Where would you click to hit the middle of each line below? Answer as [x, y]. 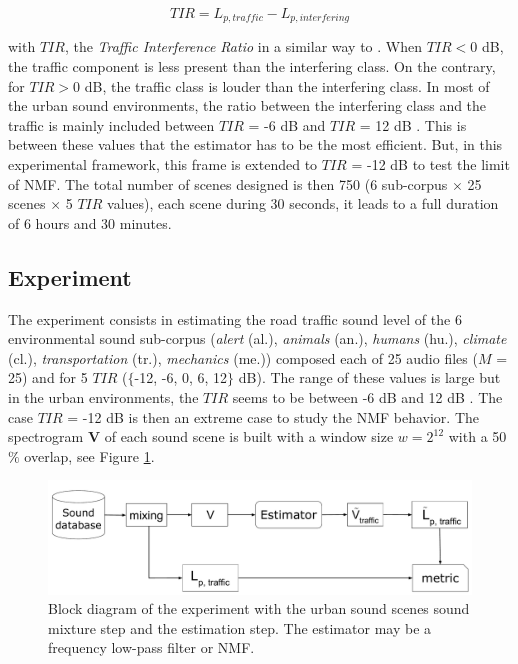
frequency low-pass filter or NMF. [151, 647]
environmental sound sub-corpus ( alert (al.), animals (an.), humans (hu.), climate [257, 338]
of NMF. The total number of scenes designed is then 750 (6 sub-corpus [228, 183]
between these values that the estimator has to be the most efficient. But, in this [255, 144]
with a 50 [477, 436]
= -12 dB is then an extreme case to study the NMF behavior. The [273, 416]
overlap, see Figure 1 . [89, 455]
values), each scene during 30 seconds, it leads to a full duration [303, 203]
